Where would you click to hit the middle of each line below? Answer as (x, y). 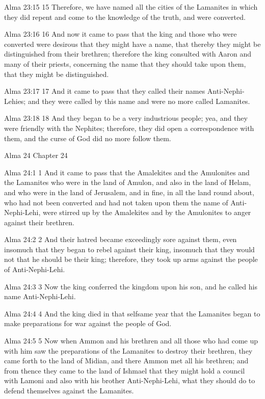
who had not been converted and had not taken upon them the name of (116, 202)
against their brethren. (39, 222)
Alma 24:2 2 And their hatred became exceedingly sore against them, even (121, 239)
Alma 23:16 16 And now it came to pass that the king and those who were (121, 34)
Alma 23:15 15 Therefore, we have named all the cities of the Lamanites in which (131, 7)
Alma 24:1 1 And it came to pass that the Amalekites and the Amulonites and (127, 172)
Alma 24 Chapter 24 (36, 155)
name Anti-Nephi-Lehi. (40, 296)
